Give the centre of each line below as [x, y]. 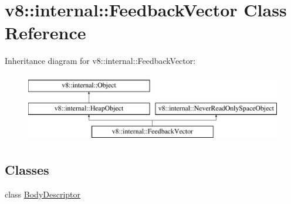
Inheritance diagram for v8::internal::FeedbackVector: [100, 61]
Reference [45, 33]
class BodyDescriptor [43, 194]
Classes [27, 170]
